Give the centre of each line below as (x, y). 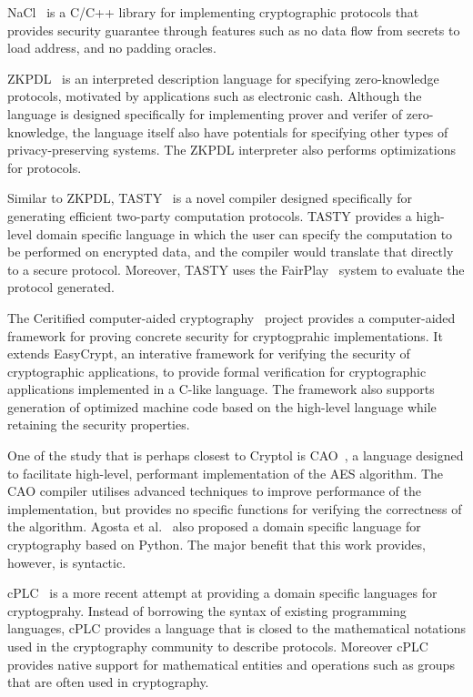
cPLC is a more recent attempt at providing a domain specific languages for (222, 593)
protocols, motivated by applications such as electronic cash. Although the (215, 96)
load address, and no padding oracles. (112, 48)
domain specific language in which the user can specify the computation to (244, 233)
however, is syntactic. (67, 562)
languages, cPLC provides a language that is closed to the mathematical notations (237, 628)
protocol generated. (61, 287)
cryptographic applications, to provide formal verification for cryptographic (217, 371)
